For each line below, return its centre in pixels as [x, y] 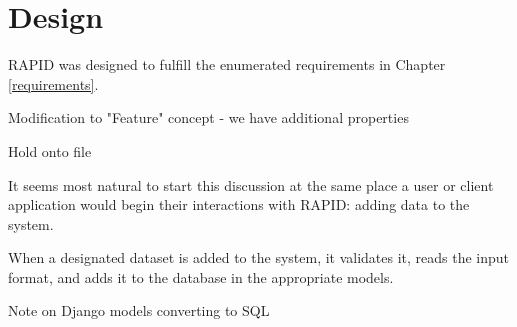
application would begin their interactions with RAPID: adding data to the [239, 204]
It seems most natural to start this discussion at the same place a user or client [251, 184]
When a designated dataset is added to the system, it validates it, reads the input [259, 257]
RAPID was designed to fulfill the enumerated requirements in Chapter [227, 64]
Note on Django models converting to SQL [139, 310]
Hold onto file [50, 150]
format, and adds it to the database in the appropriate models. [201, 276]
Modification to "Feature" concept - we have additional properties [208, 117]
